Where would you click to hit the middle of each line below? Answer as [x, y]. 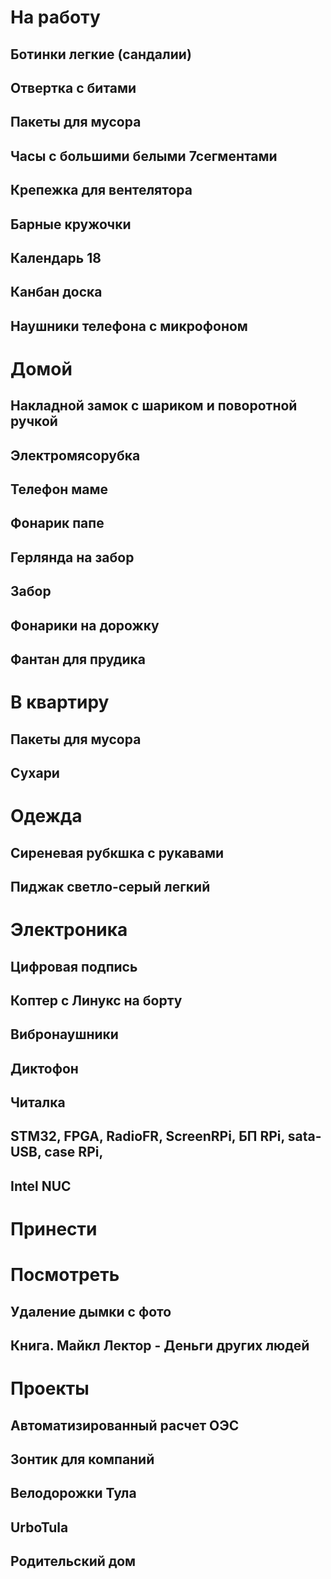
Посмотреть [65, 1275]
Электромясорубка [75, 455]
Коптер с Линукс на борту [96, 1000]
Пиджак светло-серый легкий [110, 886]
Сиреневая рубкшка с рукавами [117, 852]
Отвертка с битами [73, 87]
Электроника [69, 930]
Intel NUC [41, 1186]
